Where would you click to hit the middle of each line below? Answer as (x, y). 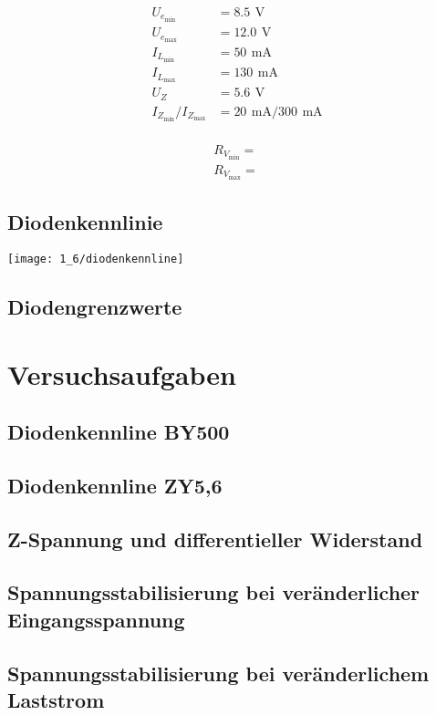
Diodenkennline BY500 (119, 432)
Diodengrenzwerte (95, 306)
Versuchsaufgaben (122, 373)
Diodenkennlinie (85, 222)
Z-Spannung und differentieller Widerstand (215, 539)
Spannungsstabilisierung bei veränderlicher (214, 592)
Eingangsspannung (96, 619)
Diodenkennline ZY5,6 (115, 485)
